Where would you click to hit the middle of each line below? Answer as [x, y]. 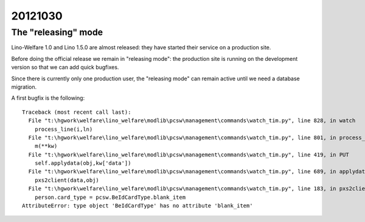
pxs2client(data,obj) [67, 180]
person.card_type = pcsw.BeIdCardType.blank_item [110, 197]
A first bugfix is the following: [48, 98]
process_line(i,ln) [64, 129]
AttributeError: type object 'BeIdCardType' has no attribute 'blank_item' [137, 206]
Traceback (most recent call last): [77, 112]
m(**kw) [46, 146]
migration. [24, 87]
